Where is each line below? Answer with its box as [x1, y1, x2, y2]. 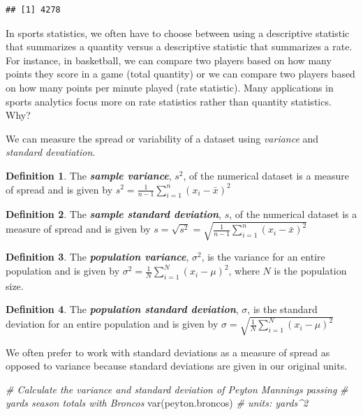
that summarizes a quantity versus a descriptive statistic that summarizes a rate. [6, 39, 353, 54]
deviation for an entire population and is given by [6, 316, 218, 331]
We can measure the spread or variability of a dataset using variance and [6, 131, 319, 145]
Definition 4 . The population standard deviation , [6, 302, 239, 316]
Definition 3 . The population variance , [6, 249, 189, 264]
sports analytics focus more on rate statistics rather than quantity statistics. [6, 94, 332, 108]
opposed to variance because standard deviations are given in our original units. [6, 358, 348, 373]
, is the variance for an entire [201, 249, 325, 264]
